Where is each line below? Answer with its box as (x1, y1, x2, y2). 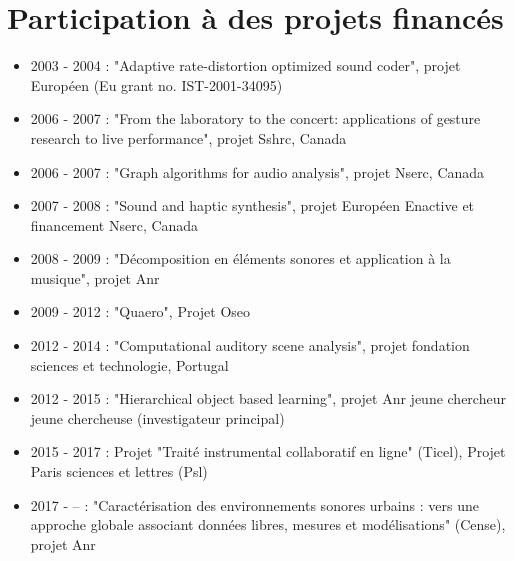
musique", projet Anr (30, 267, 160, 288)
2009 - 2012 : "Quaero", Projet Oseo (30, 301, 251, 322)
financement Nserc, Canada (30, 214, 199, 235)
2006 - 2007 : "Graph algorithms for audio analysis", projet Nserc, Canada (30, 161, 485, 182)
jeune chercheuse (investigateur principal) (30, 407, 285, 428)
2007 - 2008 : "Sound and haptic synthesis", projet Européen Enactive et (30, 195, 475, 216)
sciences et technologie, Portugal (30, 354, 229, 375)
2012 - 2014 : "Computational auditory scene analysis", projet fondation (30, 335, 470, 356)
